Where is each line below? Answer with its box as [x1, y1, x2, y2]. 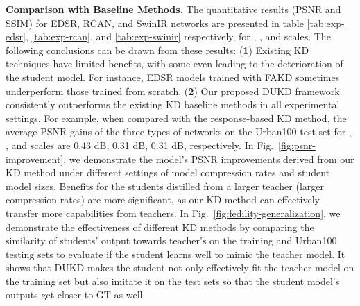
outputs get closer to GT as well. [6, 287, 146, 302]
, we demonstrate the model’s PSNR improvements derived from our [63, 151, 354, 166]
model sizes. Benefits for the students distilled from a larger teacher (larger [6, 178, 325, 193]
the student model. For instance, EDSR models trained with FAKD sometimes [6, 69, 340, 84]
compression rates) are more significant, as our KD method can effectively [6, 192, 320, 207]
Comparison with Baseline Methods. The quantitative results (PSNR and [6, 2, 341, 16]
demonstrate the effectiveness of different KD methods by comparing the [6, 219, 314, 234]
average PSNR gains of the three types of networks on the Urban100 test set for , [6, 124, 352, 139]
